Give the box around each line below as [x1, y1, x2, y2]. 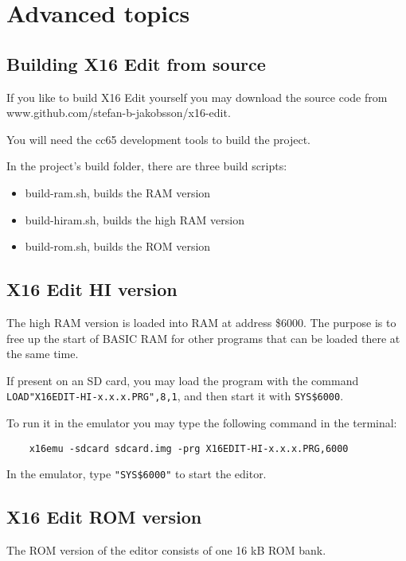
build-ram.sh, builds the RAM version [25, 184, 211, 201]
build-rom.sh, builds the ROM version [25, 238, 211, 255]
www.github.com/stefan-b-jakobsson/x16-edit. [6, 104, 231, 121]
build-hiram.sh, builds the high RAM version [25, 211, 244, 228]
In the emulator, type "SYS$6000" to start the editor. [6, 466, 267, 482]
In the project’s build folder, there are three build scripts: [6, 158, 287, 174]
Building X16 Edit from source [6, 51, 266, 76]
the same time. [6, 345, 79, 362]
